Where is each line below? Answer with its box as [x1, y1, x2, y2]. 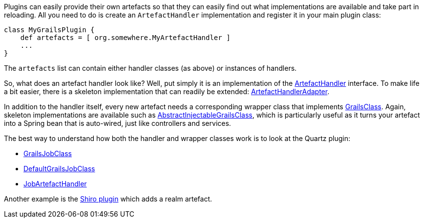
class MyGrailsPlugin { [4, 26, 95, 34]
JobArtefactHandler [23, 180, 87, 188]
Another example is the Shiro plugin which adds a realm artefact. [4, 195, 212, 203]
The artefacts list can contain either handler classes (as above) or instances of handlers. [4, 64, 297, 72]
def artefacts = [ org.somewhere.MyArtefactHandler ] [20, 34, 231, 41]
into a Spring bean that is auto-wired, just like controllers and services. [4, 119, 231, 127]
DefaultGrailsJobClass [23, 164, 95, 173]
